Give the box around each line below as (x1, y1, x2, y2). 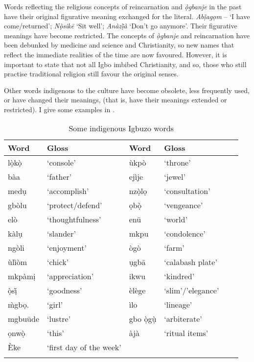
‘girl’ (47, 298, 63, 310)
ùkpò (129, 156, 146, 168)
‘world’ (164, 213, 187, 225)
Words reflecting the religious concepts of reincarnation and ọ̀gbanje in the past (4, 1, 242, 11)
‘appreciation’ (47, 270, 94, 282)
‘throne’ (164, 156, 191, 168)
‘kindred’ (164, 270, 195, 282)
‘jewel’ (164, 170, 185, 182)
